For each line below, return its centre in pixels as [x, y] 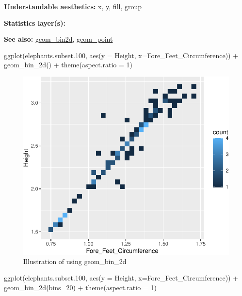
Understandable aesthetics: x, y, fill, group [73, 6]
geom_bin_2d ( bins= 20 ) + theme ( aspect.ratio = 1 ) [80, 287]
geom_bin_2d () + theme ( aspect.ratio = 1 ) [68, 65]
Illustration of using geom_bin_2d [75, 261]
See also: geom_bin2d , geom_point [58, 39]
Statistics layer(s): [35, 23]
